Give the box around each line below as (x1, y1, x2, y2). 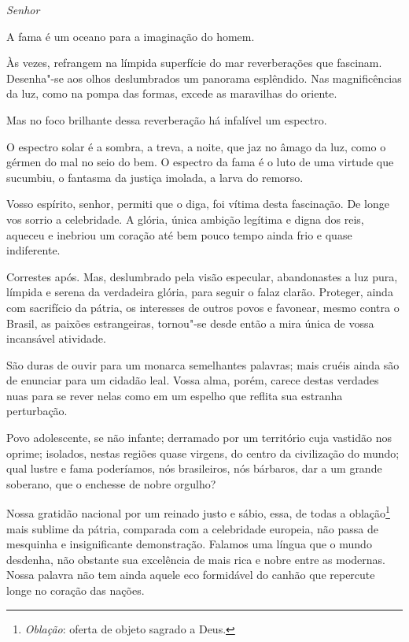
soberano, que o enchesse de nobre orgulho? (6, 475, 216, 492)
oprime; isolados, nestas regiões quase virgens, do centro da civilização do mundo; (6, 444, 400, 461)
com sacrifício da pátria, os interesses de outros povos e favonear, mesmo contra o (6, 299, 400, 315)
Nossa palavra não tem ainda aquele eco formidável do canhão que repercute (6, 566, 375, 583)
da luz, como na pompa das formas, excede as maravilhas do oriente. (6, 85, 337, 102)
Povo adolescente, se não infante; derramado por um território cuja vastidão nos (6, 429, 392, 446)
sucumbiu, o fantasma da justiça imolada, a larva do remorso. (6, 169, 304, 185)
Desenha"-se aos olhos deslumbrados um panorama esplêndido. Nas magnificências (6, 69, 402, 86)
